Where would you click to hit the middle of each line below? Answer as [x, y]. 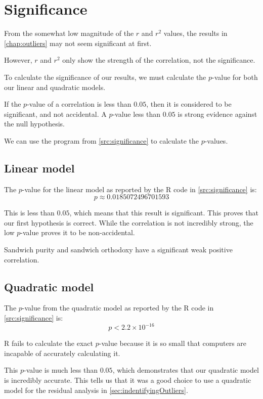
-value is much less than [61, 370]
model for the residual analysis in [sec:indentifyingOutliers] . [96, 390]
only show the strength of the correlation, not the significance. [159, 60]
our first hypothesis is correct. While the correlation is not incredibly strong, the [129, 222]
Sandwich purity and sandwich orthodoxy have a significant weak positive [118, 250]
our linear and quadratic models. [55, 87]
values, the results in [195, 33]
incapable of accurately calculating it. [62, 353]
